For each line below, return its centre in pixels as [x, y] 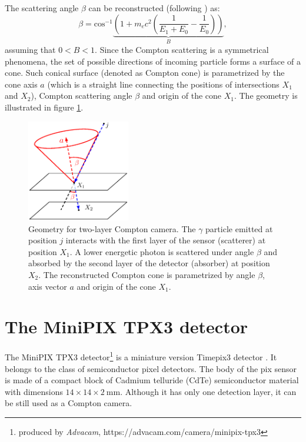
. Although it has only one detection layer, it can [208, 391]
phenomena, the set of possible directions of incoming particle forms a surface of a [153, 61]
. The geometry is [266, 96]
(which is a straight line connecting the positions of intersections [163, 84]
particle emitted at [239, 228]
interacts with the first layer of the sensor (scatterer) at [166, 240]
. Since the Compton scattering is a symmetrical [182, 50]
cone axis [21, 84]
